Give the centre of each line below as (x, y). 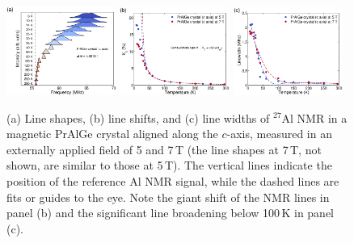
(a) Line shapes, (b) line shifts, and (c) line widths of (138, 117)
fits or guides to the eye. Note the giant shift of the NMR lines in (168, 197)
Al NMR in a (314, 117)
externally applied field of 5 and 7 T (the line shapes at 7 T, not (164, 149)
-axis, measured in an (279, 134)
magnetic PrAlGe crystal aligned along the (112, 134)
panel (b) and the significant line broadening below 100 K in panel (170, 213)
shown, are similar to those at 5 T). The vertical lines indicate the (169, 165)
